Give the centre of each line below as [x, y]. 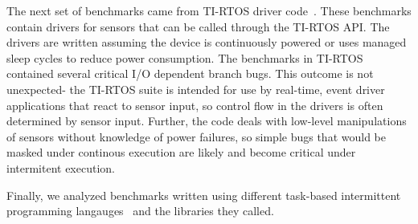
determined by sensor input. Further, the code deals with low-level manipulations [207, 121]
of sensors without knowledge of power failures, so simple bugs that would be [196, 136]
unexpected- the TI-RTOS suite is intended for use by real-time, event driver [196, 89]
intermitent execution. [61, 167]
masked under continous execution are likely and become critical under [181, 152]
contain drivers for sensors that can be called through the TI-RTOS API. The [198, 26]
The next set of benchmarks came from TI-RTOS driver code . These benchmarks [209, 10]
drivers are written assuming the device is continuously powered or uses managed [207, 42]
